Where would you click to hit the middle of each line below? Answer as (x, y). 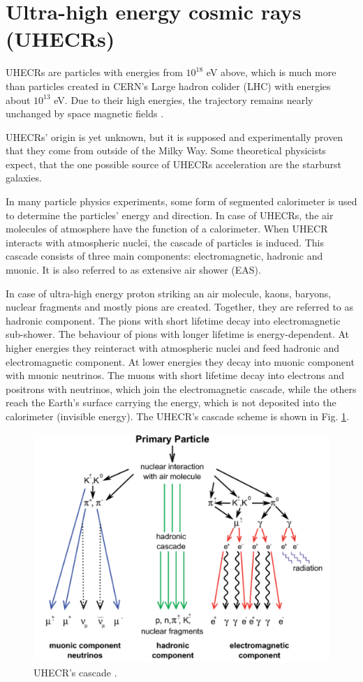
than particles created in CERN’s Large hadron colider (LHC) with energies (168, 86)
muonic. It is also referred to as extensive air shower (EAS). (133, 270)
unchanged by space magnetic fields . (85, 113)
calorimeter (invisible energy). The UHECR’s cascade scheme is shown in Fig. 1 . (177, 416)
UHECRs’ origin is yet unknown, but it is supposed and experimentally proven (175, 136)
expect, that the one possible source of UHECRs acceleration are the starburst (173, 164)
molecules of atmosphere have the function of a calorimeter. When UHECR (167, 229)
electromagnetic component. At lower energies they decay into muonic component (180, 361)
